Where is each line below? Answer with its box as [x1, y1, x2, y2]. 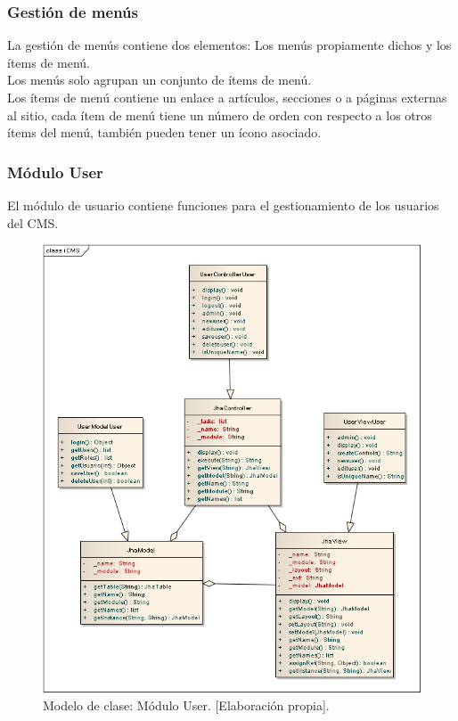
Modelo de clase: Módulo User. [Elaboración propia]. [43, 695, 330, 714]
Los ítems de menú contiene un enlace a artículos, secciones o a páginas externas [7, 88, 447, 106]
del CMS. [7, 213, 59, 232]
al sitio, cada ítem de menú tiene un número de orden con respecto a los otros [7, 105, 432, 124]
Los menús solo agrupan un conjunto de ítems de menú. [7, 70, 312, 89]
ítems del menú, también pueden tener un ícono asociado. [7, 123, 322, 142]
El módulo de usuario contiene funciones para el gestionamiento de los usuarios [7, 196, 439, 214]
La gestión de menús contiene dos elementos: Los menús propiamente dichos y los [7, 36, 452, 54]
